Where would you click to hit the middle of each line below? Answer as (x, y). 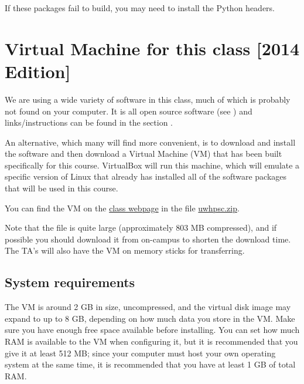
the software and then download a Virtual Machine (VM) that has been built (144, 154)
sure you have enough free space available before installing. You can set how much (152, 330)
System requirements (70, 282)
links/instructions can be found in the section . (89, 122)
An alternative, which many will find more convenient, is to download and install (150, 142)
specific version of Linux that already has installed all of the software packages (146, 176)
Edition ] (38, 71)
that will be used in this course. (62, 188)
